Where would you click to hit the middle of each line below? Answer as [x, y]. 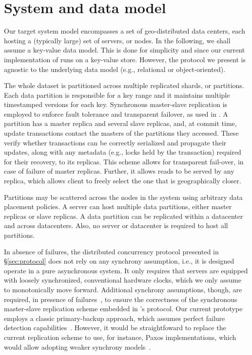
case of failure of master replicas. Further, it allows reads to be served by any [119, 171]
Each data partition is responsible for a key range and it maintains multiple [117, 95]
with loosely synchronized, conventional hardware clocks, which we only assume [123, 280]
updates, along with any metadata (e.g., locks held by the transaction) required [123, 152]
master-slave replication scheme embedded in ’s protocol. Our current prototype [123, 309]
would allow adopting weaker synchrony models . [78, 346]
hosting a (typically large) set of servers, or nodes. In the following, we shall [117, 40]
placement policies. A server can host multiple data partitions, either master [118, 206]
